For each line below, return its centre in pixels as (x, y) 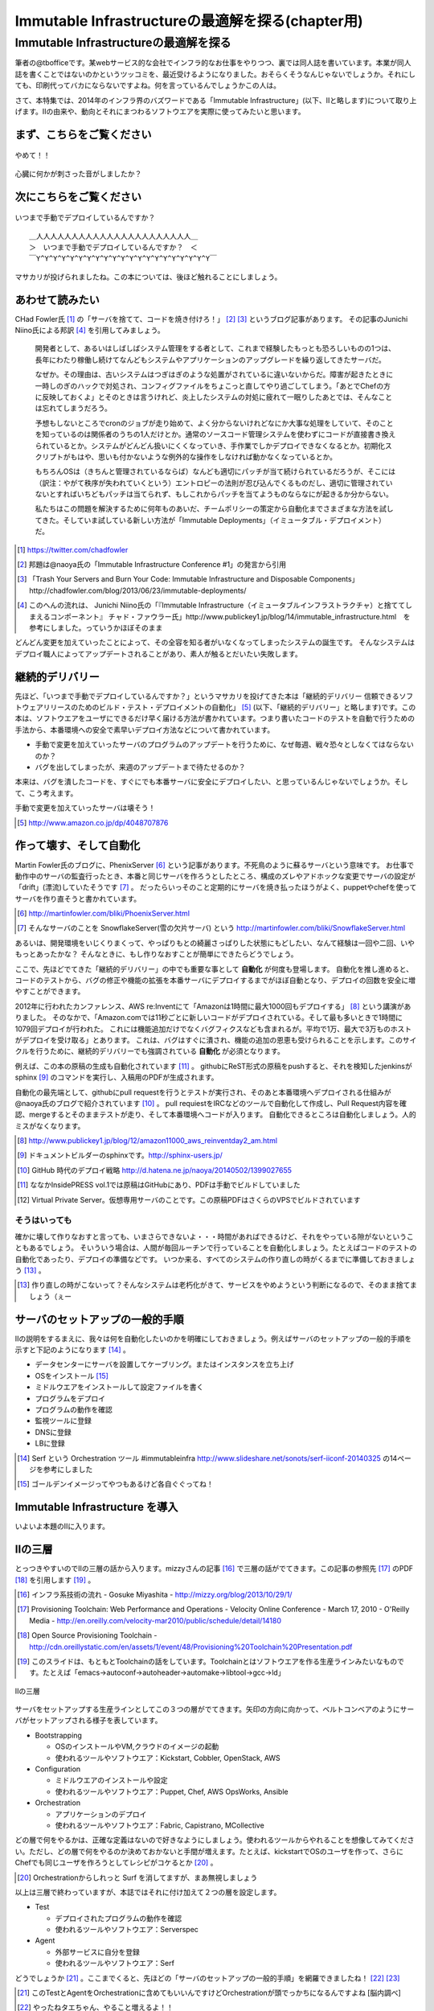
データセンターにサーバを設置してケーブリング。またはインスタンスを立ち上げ (164, 1364)
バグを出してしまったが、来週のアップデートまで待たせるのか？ (140, 767)
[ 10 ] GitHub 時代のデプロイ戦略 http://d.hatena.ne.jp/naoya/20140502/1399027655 (155, 1170)
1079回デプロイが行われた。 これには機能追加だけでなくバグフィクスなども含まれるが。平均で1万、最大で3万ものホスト (213, 1029)
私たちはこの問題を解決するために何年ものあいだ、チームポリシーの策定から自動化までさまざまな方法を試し (214, 509)
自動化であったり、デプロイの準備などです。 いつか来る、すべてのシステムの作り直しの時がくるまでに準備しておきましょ (215, 1259)
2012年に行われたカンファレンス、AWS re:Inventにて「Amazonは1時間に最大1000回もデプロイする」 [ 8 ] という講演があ (213, 1006)
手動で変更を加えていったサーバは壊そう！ (85, 808)
